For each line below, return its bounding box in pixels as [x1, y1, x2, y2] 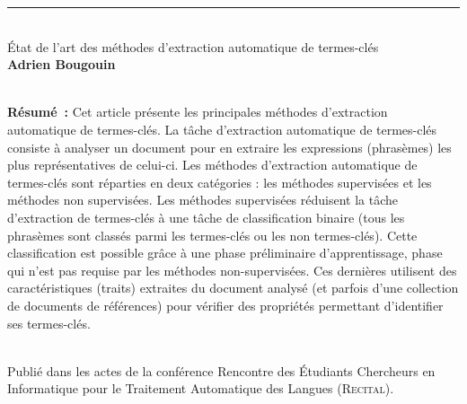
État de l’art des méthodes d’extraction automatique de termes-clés [7, 37, 379, 56]
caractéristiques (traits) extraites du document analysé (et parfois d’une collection [7, 278, 459, 297]
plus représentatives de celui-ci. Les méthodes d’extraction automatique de [7, 155, 418, 174]
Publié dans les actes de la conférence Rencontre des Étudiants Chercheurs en [7, 361, 436, 380]
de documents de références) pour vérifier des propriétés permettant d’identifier [7, 295, 444, 314]
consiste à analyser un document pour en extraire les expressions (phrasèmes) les [7, 137, 452, 156]
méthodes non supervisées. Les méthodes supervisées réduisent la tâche [7, 190, 399, 209]
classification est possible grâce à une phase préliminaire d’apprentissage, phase [7, 243, 443, 262]
